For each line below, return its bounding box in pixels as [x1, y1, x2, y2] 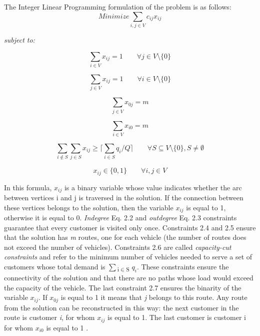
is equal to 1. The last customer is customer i [107, 312, 246, 322]
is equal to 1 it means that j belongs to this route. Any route [60, 292, 247, 302]
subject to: [4, 34, 35, 45]
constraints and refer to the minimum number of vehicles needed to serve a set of [4, 251, 252, 262]
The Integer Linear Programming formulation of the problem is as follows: [4, 2, 231, 12]
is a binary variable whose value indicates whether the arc [64, 182, 242, 192]
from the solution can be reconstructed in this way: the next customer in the [4, 302, 239, 312]
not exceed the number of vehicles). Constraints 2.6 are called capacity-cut [4, 241, 231, 252]
